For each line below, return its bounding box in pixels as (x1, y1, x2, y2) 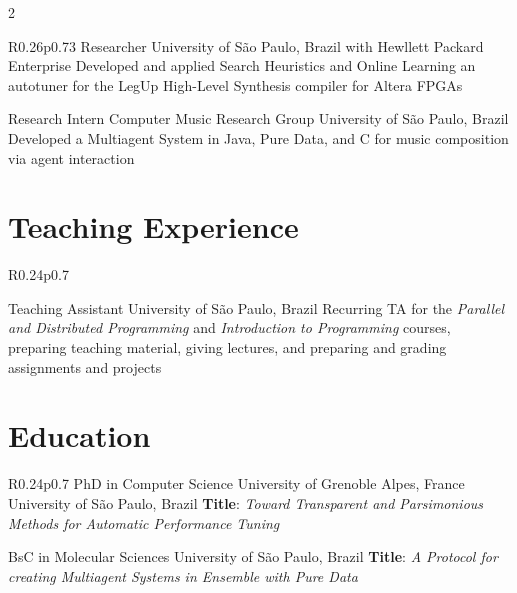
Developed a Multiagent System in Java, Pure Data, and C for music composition (8, 127, 509, 148)
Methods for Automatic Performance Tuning (8, 512, 280, 533)
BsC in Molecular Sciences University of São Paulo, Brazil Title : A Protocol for (8, 546, 498, 567)
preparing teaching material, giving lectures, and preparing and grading (8, 337, 447, 358)
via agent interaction (8, 147, 135, 168)
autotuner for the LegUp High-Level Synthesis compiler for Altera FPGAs (8, 74, 463, 95)
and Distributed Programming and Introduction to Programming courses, (8, 317, 451, 338)
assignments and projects (8, 356, 162, 377)
